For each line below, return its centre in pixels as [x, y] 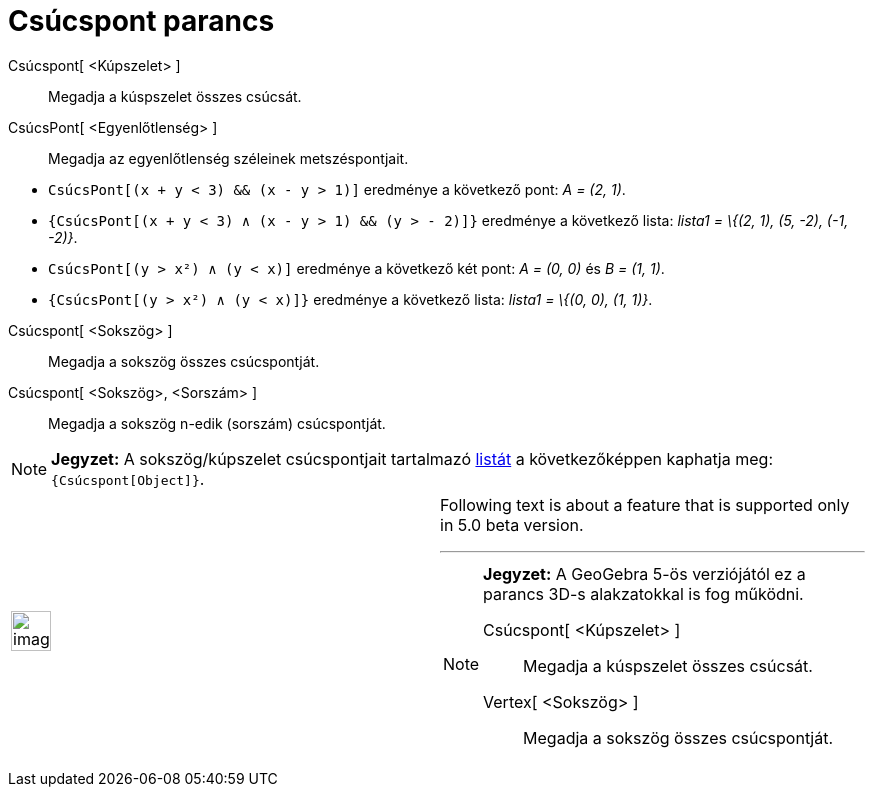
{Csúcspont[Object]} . [128, 478]
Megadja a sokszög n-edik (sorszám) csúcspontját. [217, 423]
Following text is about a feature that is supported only [645, 504]
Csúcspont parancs [141, 21]
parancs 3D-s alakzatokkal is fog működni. [643, 593]
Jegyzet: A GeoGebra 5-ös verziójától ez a [644, 573]
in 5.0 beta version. [512, 524]
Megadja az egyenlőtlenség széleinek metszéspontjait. [228, 158]
